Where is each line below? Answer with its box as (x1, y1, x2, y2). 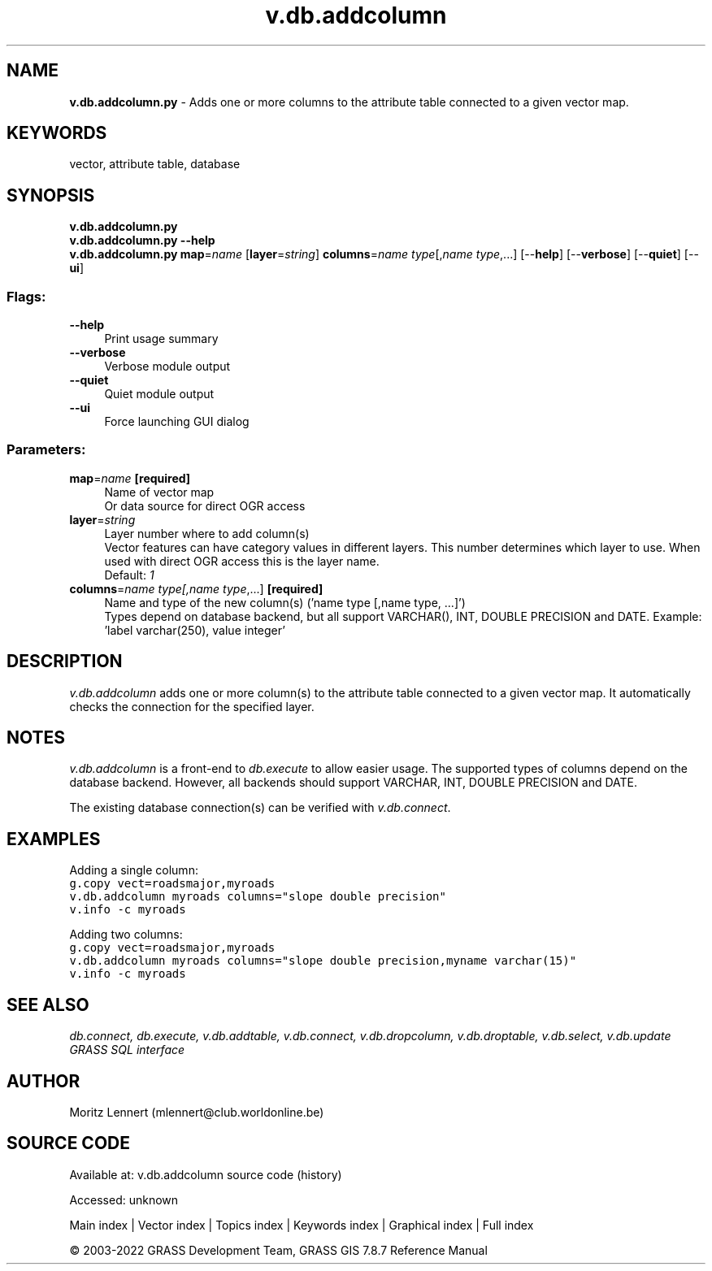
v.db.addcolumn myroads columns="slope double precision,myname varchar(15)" (69, 954, 577, 968)
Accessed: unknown (69, 1192, 179, 1207)
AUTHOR (7, 1070, 80, 1091)
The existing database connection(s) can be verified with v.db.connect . (69, 800, 451, 815)
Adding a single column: (69, 863, 198, 878)
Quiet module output (104, 387, 215, 401)
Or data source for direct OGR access (104, 498, 306, 513)
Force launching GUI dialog (104, 414, 250, 429)
